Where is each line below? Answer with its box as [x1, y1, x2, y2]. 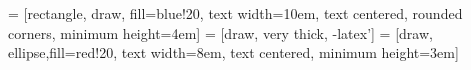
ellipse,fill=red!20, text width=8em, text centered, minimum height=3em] [8, 42, 459, 63]
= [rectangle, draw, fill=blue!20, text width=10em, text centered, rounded [8, 3, 463, 23]
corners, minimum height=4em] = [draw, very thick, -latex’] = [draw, [8, 22, 433, 43]
